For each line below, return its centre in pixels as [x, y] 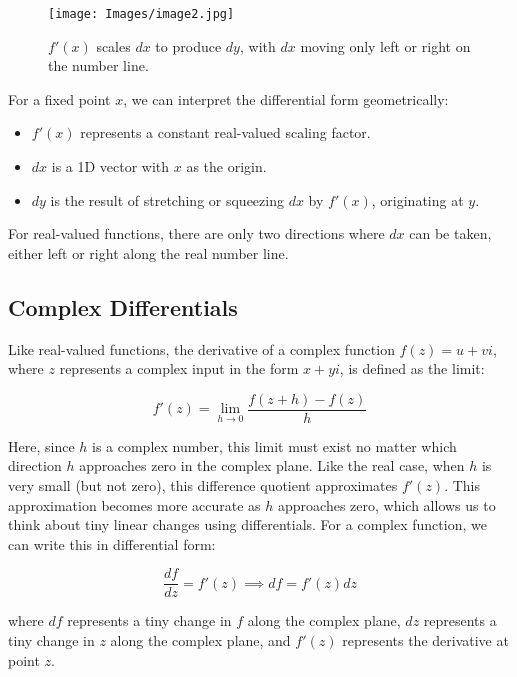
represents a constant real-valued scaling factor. [225, 132]
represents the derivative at [425, 640]
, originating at [417, 199]
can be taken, [450, 233]
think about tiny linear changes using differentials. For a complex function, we [247, 524]
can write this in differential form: [112, 543]
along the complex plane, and [200, 640]
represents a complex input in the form [179, 368]
